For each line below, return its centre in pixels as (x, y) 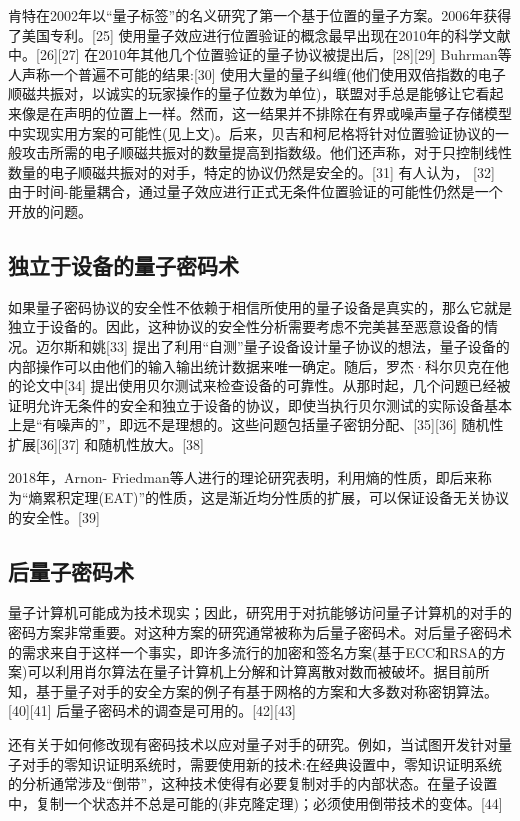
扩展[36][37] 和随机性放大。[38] (106, 443)
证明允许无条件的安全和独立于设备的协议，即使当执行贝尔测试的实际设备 (246, 404)
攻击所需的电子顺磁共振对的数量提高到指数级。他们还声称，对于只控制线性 (266, 152)
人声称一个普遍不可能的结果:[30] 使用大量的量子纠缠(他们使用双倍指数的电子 (257, 73)
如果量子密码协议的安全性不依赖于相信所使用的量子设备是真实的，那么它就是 (260, 306)
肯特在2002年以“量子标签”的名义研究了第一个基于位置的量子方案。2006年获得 (260, 15)
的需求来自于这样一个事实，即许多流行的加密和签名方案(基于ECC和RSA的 (250, 651)
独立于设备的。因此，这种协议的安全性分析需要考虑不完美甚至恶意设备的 (246, 326)
